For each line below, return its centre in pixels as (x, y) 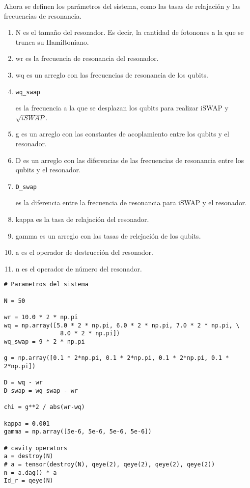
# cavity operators (36, 448)
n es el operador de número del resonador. (79, 268)
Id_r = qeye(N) (29, 481)
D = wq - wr (23, 383)
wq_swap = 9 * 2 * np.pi (44, 342)
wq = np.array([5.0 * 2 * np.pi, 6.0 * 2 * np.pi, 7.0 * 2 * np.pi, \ (122, 325)
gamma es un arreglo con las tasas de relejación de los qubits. (108, 235)
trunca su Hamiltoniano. (52, 41)
